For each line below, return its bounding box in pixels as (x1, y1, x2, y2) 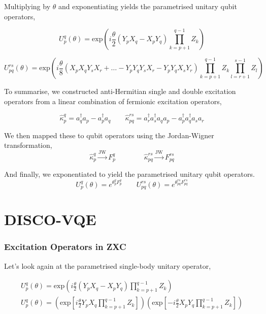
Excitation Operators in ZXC (4, 240, 126, 253)
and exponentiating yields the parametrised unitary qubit (58, 1, 237, 11)
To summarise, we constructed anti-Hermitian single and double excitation (4, 86, 236, 97)
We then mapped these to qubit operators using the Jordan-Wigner (4, 130, 214, 140)
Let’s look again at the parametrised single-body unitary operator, (4, 260, 211, 271)
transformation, (4, 140, 52, 150)
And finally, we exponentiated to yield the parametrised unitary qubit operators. (4, 169, 255, 179)
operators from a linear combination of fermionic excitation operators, (4, 96, 222, 106)
